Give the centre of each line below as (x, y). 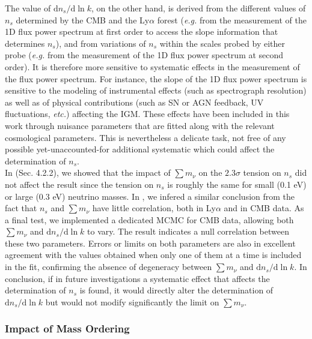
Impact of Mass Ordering (67, 328)
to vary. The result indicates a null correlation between (188, 231)
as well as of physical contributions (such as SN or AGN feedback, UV (134, 102)
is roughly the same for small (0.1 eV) (237, 184)
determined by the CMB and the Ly (83, 19)
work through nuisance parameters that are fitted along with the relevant (140, 125)
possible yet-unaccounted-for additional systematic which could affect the (140, 149)
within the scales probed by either (222, 43)
